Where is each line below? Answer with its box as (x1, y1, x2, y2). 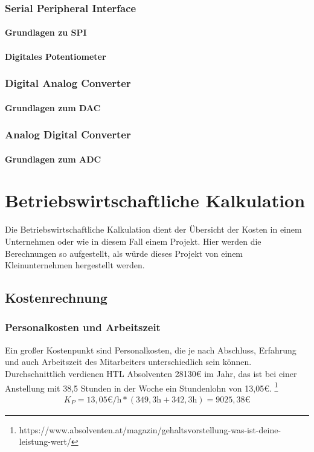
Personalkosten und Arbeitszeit (5, 320, 161, 335)
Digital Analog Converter (5, 76, 131, 91)
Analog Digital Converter (5, 127, 131, 142)
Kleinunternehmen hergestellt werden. (5, 259, 145, 271)
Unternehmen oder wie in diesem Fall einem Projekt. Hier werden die (5, 235, 261, 247)
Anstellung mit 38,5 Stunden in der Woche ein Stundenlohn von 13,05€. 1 (5, 379, 278, 394)
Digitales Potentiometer (5, 50, 106, 62)
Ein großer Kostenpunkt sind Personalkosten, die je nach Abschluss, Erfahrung (5, 343, 296, 356)
